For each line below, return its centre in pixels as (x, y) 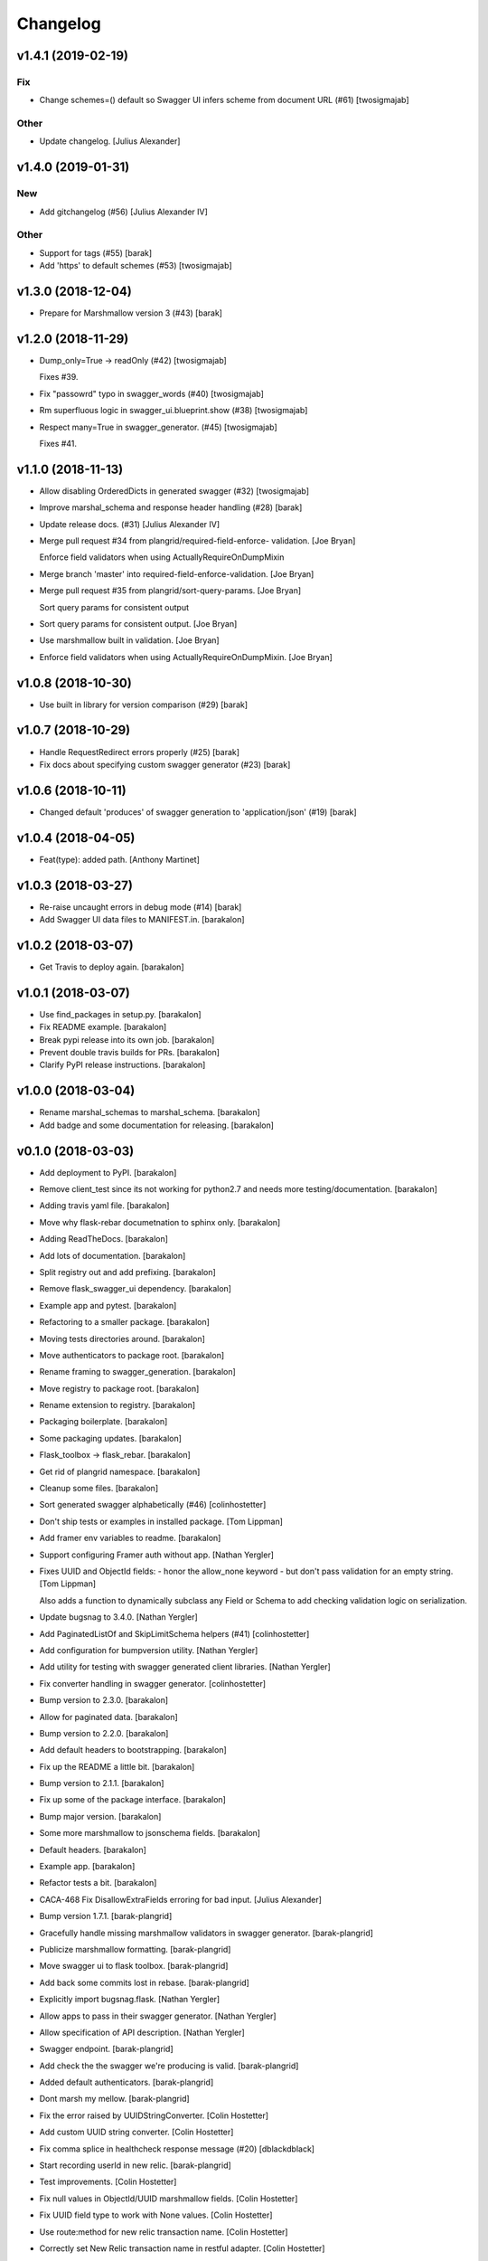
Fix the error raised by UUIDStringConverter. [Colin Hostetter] (154, 2115)
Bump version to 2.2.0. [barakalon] (104, 1733)
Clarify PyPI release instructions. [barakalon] (122, 1065)
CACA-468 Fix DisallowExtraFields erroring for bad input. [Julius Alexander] (181, 1899)
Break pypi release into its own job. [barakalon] (127, 1039)
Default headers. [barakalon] (93, 1849)
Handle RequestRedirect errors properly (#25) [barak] (139, 752)
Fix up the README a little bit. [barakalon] (117, 1766)
